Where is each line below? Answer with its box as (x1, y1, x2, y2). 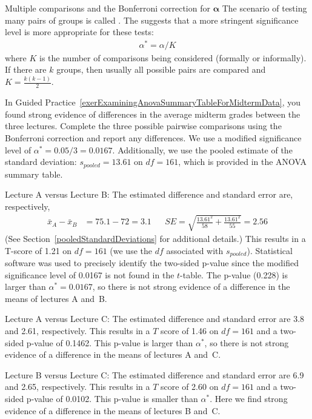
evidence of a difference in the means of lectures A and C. (5, 348, 221, 361)
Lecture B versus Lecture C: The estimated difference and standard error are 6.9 (5, 368, 304, 381)
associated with (166, 244, 224, 256)
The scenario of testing (222, 2, 307, 14)
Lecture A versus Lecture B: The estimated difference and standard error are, (5, 188, 293, 201)
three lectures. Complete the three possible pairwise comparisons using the (5, 119, 282, 132)
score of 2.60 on (161, 380, 219, 393)
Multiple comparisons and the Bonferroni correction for (5, 2, 210, 14)
